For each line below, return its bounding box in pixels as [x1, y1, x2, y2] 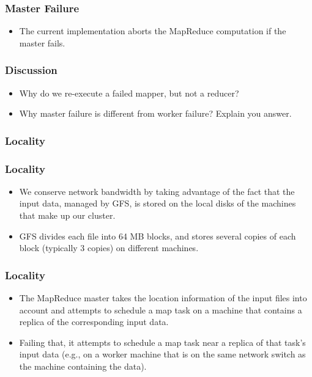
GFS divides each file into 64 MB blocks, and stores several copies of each [19, 229, 296, 242]
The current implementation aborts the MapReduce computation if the [19, 24, 286, 37]
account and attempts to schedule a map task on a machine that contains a [19, 303, 302, 316]
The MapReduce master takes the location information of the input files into [19, 291, 307, 304]
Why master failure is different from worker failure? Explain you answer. [19, 107, 292, 120]
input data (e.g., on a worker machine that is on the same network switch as [19, 348, 306, 361]
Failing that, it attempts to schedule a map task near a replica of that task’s [19, 335, 306, 348]
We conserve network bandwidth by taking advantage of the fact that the [19, 185, 295, 197]
